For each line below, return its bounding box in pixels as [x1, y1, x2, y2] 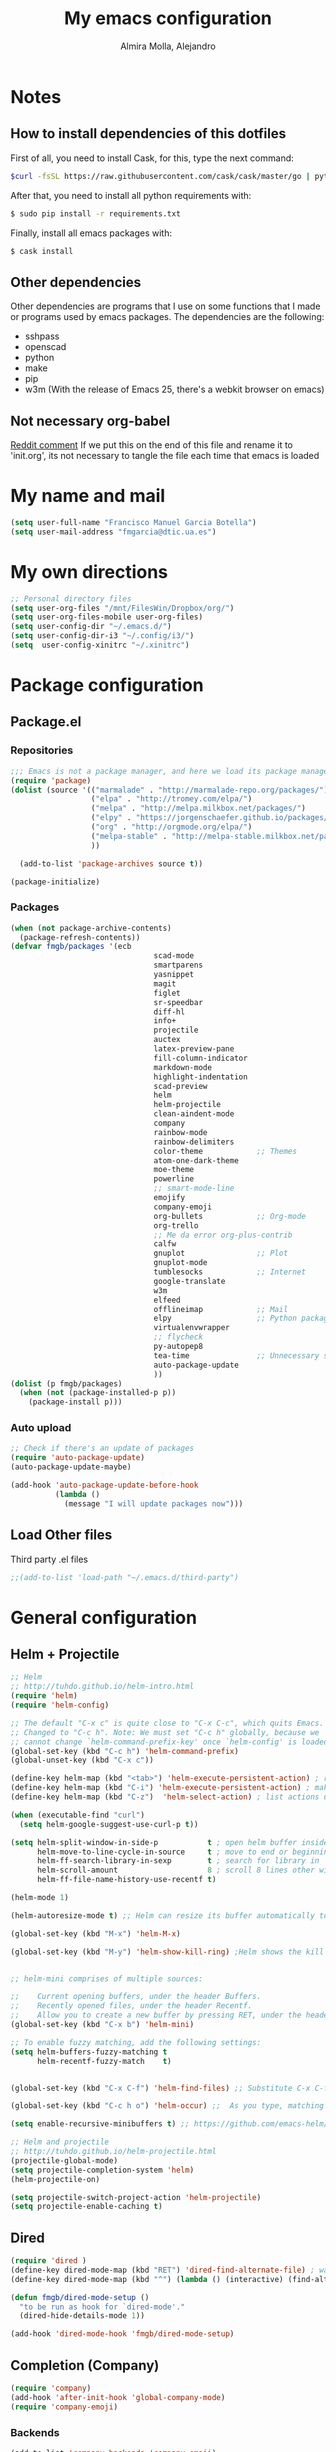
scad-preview [153, 1081, 208, 1091]
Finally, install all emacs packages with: [10, 227, 173, 239]
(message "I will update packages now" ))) [63, 1498, 244, 1509]
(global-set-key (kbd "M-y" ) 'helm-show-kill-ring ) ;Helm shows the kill [10, 1947, 325, 1957]
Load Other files [10, 1527, 113, 1544]
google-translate [153, 1276, 226, 1286]
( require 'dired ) [10, 2256, 87, 2266]
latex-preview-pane [153, 1044, 235, 1054]
